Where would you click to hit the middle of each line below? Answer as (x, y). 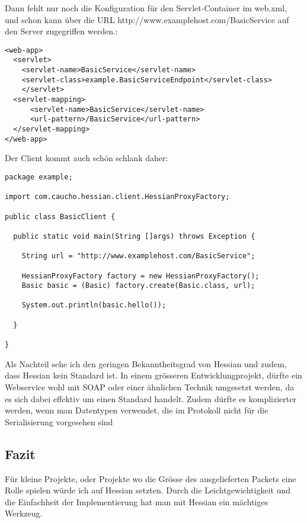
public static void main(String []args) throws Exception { (134, 236)
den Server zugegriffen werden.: (61, 31)
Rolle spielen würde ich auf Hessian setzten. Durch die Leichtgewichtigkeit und (148, 490)
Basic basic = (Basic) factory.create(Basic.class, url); (138, 286)
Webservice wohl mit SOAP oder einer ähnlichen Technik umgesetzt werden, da (150, 386)
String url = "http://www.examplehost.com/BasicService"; (138, 256)
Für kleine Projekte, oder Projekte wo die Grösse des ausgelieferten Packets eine (151, 478)
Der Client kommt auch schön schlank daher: (87, 158)
